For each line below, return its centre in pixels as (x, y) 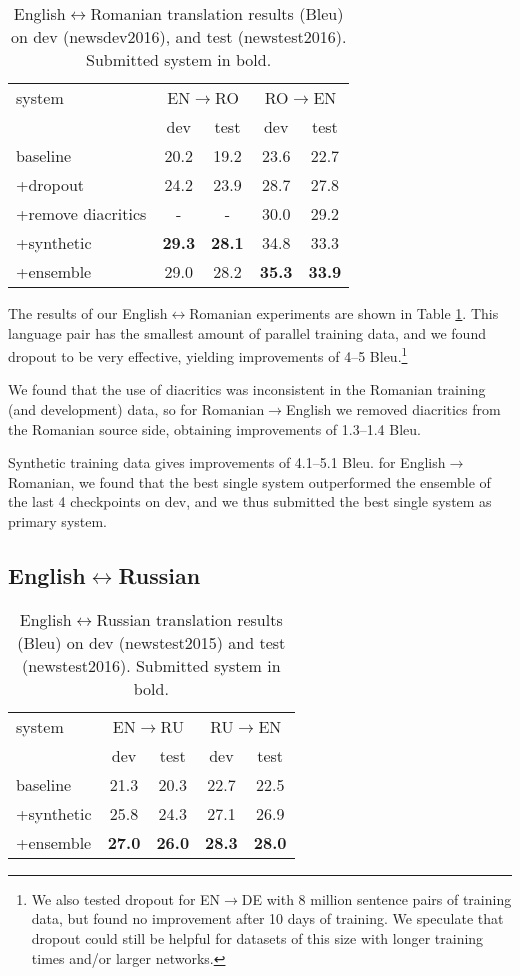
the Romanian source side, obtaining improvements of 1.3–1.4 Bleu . (214, 428)
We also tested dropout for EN (126, 898)
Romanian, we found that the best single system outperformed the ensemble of (249, 481)
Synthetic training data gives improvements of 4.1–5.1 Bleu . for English (227, 462)
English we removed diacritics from (393, 409)
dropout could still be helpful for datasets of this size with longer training (257, 937)
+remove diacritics (81, 213)
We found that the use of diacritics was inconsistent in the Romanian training (247, 389)
